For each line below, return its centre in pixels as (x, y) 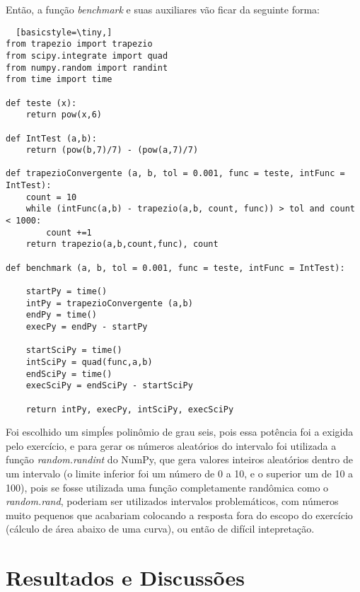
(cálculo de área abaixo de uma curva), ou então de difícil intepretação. (160, 529)
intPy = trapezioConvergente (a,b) (109, 303)
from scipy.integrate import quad (87, 56)
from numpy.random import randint (87, 68)
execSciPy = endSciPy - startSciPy (109, 386)
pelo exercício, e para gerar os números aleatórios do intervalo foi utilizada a (171, 445)
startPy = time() (66, 292)
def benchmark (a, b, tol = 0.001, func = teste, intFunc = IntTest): (175, 268)
